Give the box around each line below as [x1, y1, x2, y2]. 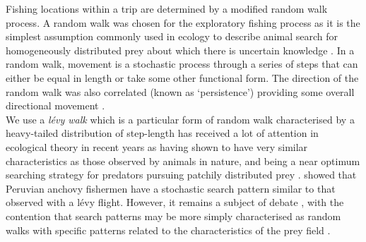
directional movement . [6, 98, 105, 113]
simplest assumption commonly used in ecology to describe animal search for [6, 29, 338, 44]
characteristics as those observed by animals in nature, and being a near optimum [6, 153, 360, 168]
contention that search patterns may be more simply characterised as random [6, 208, 341, 223]
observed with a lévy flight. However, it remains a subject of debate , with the [6, 195, 344, 210]
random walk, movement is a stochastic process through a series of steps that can [6, 56, 358, 71]
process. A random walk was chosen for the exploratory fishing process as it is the [6, 15, 360, 30]
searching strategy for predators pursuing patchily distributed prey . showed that [6, 167, 357, 182]
